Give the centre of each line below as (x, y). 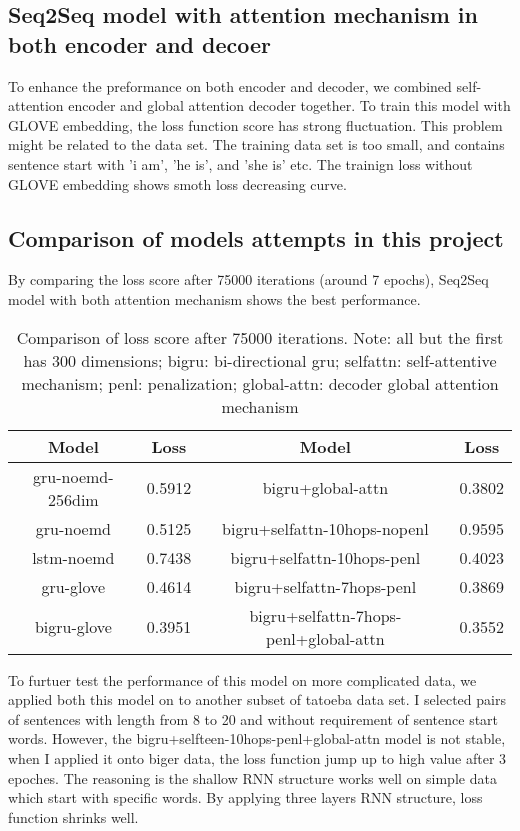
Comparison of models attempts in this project (256, 237)
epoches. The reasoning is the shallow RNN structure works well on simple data (252, 777)
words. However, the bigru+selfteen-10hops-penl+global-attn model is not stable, (257, 738)
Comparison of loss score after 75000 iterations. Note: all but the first (260, 337)
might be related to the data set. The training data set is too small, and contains (256, 144)
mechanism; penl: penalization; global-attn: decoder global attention (260, 383)
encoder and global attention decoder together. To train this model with (289, 105)
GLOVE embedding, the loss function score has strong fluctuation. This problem (255, 124)
